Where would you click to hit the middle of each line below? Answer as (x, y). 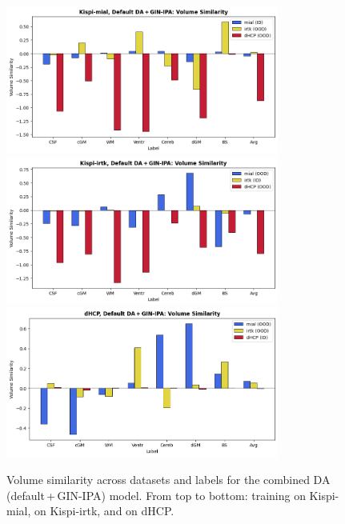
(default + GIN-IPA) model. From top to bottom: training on (156, 495)
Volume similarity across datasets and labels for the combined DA (168, 479)
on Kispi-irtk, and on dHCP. (104, 511)
